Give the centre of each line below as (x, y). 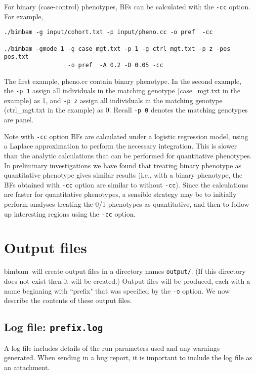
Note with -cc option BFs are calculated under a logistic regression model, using (126, 136)
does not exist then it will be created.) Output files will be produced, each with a (127, 281)
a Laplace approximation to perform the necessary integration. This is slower (121, 146)
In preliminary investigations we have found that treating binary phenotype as (123, 165)
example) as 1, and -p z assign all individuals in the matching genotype (113, 100)
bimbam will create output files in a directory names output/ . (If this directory (125, 271)
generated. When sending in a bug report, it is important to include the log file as (128, 357)
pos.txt (17, 57)
